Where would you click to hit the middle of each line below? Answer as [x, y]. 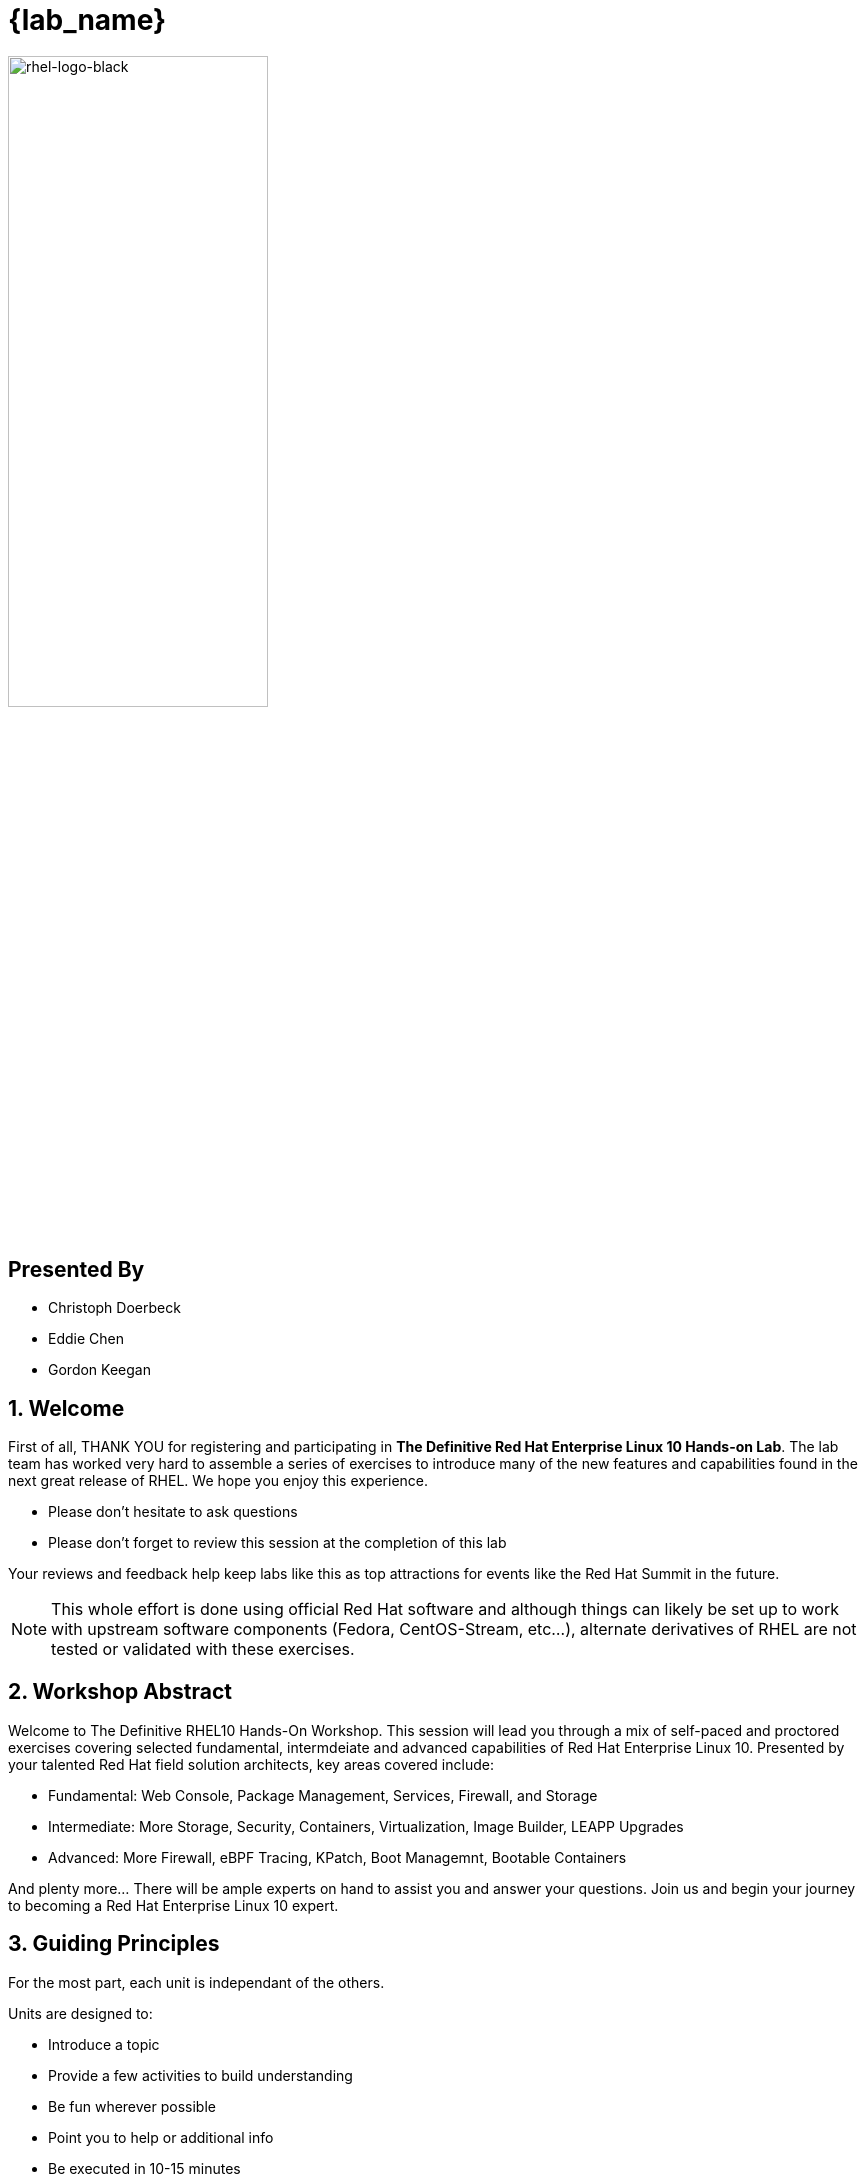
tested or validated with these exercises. [203, 1649]
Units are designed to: [80, 2013]
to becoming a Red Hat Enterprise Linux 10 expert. [173, 1905]
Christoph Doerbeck [114, 1308]
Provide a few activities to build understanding [200, 2075]
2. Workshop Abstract [120, 1692]
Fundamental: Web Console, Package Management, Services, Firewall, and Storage [323, 1795]
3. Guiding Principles [114, 1944]
